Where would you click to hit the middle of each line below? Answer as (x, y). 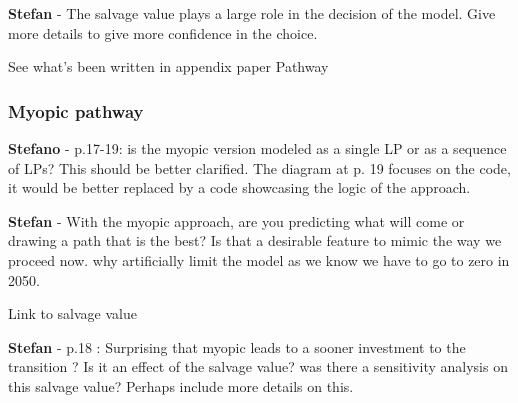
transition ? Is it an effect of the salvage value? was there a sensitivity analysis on (258, 366)
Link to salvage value (72, 313)
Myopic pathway (76, 110)
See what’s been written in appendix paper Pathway (168, 66)
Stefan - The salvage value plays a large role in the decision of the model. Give (252, 13)
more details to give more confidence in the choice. (163, 32)
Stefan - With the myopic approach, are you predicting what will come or (236, 220)
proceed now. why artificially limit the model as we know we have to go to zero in (259, 259)
